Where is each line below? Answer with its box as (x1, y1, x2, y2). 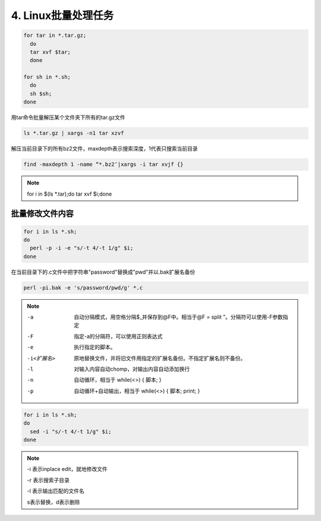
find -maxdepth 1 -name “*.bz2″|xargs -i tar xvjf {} (23, 161, 184, 168)
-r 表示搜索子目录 (27, 476, 70, 484)
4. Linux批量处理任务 (11, 9, 114, 22)
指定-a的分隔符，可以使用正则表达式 (74, 332, 163, 340)
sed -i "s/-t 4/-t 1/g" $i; (30, 428, 112, 435)
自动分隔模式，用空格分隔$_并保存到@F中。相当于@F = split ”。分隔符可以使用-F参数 (74, 313, 284, 321)
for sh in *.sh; (23, 74, 71, 80)
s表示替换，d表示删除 (27, 498, 80, 506)
